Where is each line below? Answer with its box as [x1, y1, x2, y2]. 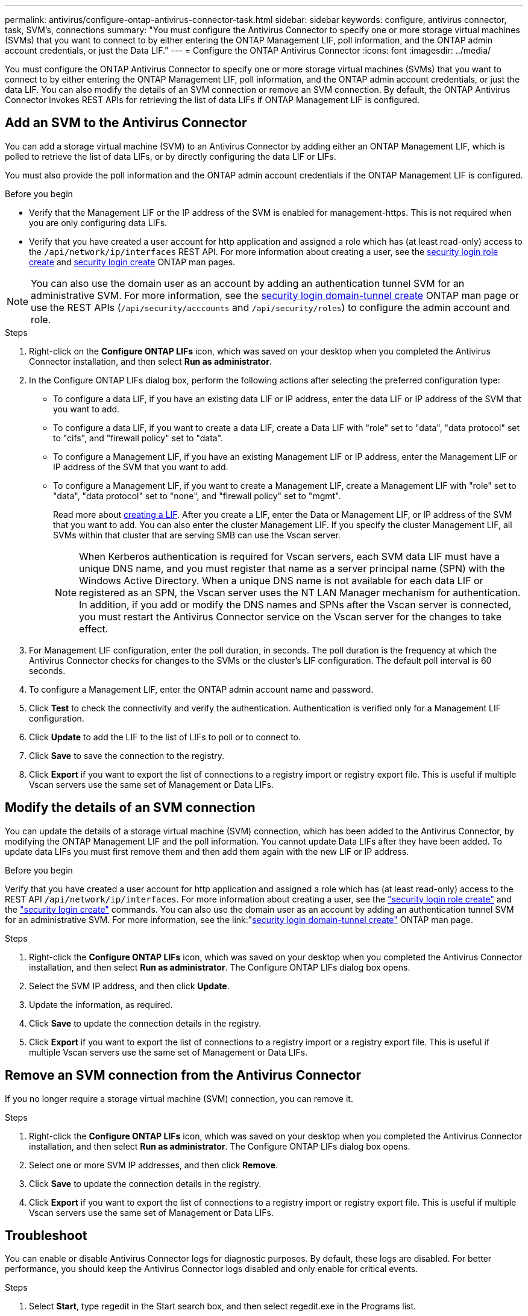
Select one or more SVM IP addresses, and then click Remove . [29, 1159, 278, 1170]
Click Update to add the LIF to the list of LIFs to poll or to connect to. [29, 731, 301, 742]
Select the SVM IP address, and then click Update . [29, 980, 230, 991]
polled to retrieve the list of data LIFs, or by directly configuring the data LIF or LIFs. [5, 151, 336, 162]
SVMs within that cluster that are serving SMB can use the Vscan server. [53, 529, 341, 540]
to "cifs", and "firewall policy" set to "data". [53, 432, 224, 443]
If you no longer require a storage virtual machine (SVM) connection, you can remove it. [5, 1093, 353, 1104]
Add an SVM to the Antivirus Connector [5, 115, 247, 131]
